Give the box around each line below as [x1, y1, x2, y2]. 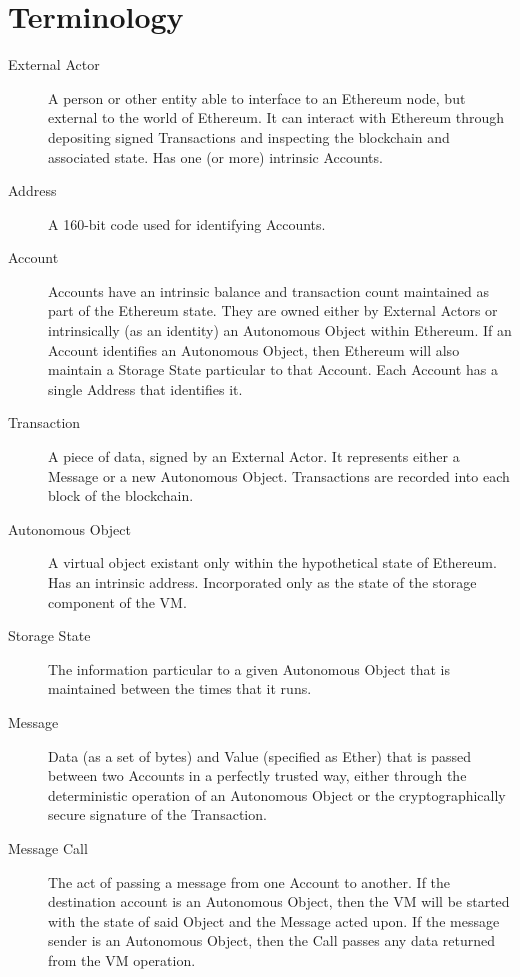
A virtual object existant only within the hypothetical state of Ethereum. [48, 552, 497, 573]
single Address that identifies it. [48, 378, 243, 399]
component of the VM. [48, 591, 187, 612]
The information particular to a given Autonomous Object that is [48, 658, 451, 679]
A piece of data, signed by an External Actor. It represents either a [48, 446, 460, 467]
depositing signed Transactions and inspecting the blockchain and [48, 126, 450, 147]
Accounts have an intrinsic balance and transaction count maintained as [48, 280, 489, 301]
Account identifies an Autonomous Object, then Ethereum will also [48, 339, 460, 360]
